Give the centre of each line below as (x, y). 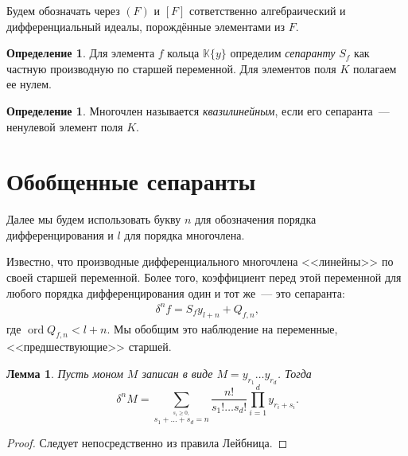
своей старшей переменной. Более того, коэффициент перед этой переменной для (204, 277)
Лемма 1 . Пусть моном (65, 373)
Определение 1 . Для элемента (81, 53)
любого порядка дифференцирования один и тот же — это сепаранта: (176, 292)
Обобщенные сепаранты (131, 181)
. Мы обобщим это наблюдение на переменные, (222, 328)
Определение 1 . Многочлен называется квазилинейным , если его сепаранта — (198, 110)
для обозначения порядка (255, 219)
